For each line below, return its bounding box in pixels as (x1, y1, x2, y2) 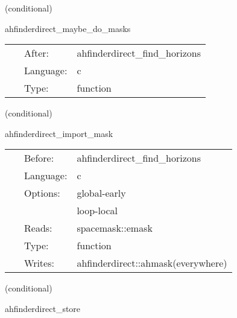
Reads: (24, 221, 52, 235)
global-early (77, 186, 126, 200)
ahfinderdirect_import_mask (5, 127, 113, 139)
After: (24, 46, 49, 60)
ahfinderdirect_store (5, 302, 81, 314)
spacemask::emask (77, 221, 153, 235)
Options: (24, 186, 60, 200)
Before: (24, 151, 54, 165)
